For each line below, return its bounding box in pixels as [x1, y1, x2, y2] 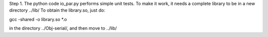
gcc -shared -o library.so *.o [9, 16, 67, 22]
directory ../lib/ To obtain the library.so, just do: [9, 7, 105, 13]
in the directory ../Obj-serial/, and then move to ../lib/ [9, 25, 117, 31]
